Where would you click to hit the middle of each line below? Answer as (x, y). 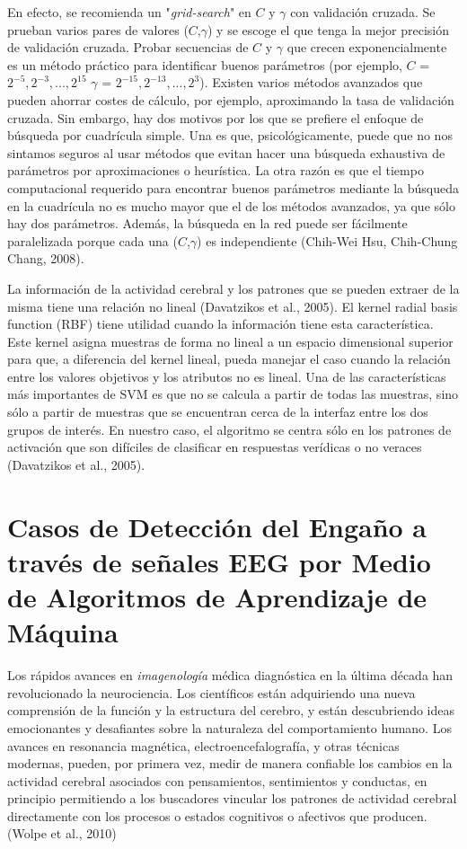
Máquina (63, 632)
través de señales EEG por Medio (219, 561)
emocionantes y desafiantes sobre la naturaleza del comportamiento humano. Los (229, 727)
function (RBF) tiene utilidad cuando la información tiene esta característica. (220, 324)
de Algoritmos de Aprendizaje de (217, 597)
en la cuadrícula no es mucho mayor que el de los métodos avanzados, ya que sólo (231, 205)
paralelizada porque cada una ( (93, 240)
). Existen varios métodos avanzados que (311, 82)
